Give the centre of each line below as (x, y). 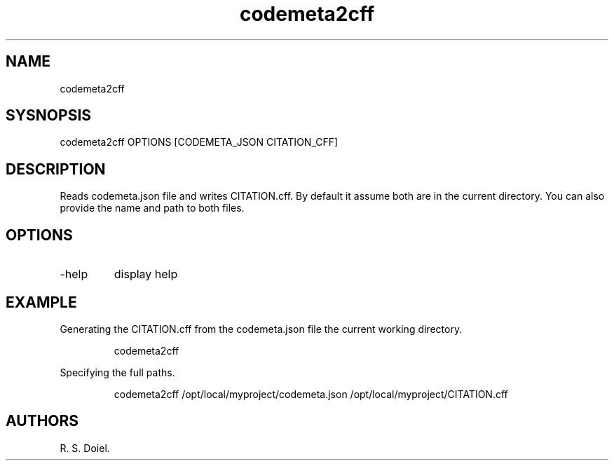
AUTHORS (42, 421)
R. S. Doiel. (85, 448)
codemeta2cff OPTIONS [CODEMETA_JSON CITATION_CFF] (199, 142)
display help (146, 274)
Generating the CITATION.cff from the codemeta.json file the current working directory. (261, 329)
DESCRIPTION (56, 169)
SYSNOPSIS (49, 116)
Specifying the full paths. (117, 372)
